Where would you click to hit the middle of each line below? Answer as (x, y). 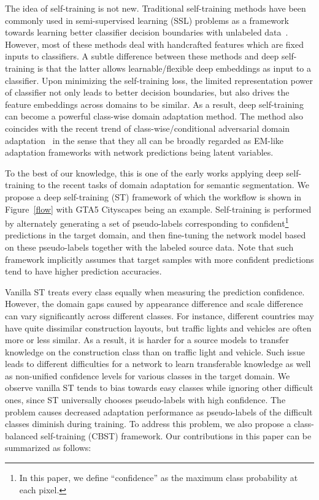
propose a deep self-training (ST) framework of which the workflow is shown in (153, 196)
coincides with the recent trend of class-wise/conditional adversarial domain (148, 128)
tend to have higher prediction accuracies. (83, 271)
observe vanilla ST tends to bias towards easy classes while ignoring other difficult (159, 388)
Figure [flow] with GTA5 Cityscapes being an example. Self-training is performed (158, 209)
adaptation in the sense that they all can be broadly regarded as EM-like (144, 140)
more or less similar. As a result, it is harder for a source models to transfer (147, 340)
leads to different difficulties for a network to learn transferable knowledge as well (158, 364)
